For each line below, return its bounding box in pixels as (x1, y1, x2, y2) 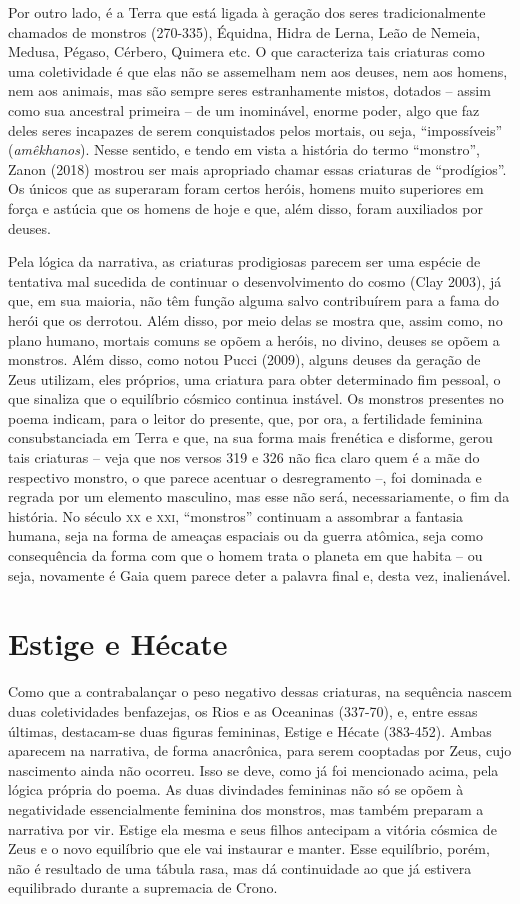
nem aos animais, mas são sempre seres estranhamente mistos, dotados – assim (8, 80, 491, 101)
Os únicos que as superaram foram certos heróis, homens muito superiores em (8, 178, 484, 199)
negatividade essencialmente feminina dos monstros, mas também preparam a (8, 798, 484, 819)
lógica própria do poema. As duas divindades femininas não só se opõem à (8, 779, 464, 800)
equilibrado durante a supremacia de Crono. (8, 877, 278, 898)
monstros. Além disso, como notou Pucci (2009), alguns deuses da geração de (8, 349, 481, 370)
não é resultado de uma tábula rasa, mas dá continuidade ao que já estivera (8, 857, 472, 878)
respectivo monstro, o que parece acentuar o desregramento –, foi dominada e (8, 466, 482, 487)
